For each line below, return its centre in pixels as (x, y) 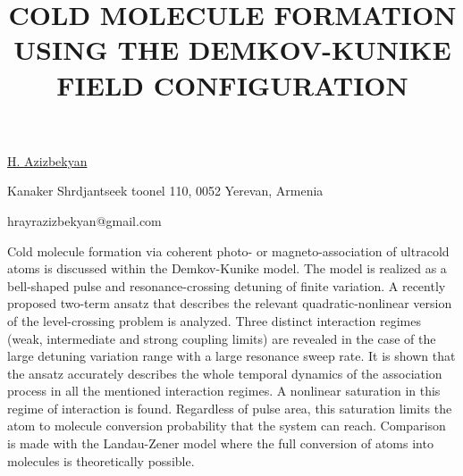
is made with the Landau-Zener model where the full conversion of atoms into (220, 443)
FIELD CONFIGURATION (232, 84)
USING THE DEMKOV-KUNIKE (232, 50)
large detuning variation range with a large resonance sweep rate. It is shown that (231, 356)
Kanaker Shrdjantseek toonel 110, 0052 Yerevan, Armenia (165, 191)
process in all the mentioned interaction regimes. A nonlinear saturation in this (224, 391)
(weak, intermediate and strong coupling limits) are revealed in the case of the (222, 338)
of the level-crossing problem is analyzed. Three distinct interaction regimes (214, 320)
